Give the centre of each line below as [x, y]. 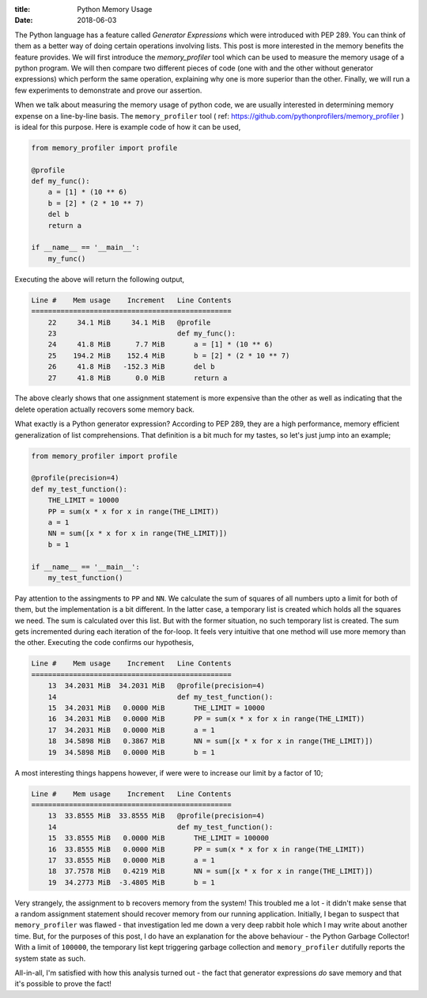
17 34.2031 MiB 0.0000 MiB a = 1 [131, 730]
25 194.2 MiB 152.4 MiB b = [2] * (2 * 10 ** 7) [169, 355]
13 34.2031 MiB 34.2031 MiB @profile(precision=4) [156, 686]
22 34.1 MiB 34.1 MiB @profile [129, 322]
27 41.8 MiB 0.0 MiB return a [138, 378]
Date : [24, 21]
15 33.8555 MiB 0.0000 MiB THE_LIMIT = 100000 [159, 838]
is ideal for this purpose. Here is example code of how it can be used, [128, 127]
